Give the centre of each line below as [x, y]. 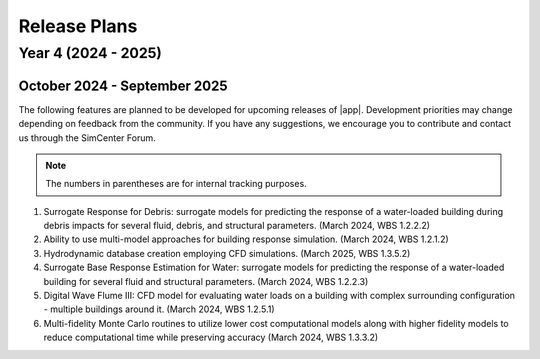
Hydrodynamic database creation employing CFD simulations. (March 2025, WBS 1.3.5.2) [227, 253]
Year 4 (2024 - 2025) [90, 53]
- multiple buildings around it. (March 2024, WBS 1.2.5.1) [159, 309]
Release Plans [78, 26]
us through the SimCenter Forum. [87, 137]
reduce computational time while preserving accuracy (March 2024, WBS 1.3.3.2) [211, 337]
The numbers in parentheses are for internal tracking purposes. [176, 184]
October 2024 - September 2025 [123, 85]
